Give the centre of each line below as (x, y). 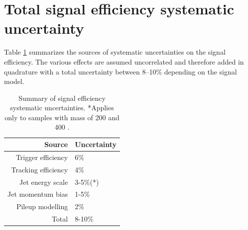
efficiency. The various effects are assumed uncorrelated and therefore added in (124, 61)
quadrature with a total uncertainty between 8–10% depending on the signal (121, 71)
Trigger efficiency (42, 157)
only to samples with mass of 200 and (62, 117)
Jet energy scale (44, 182)
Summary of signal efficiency (62, 98)
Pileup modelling (42, 206)
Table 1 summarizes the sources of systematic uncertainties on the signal (115, 52)
